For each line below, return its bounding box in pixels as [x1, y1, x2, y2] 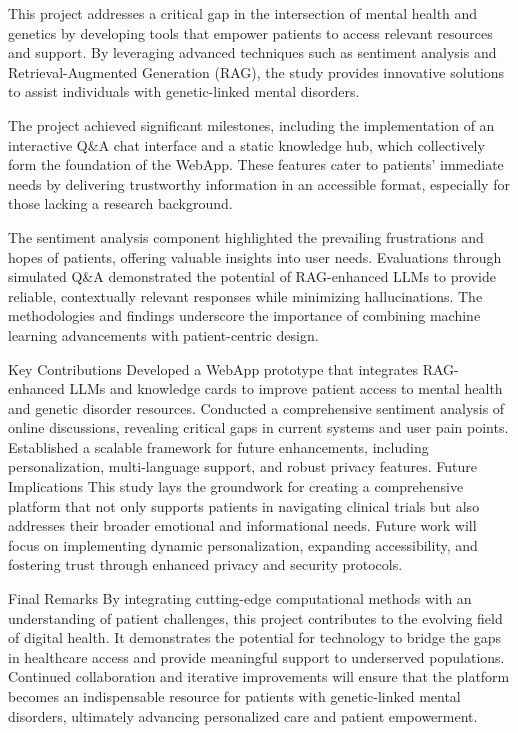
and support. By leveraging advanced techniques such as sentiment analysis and [8, 42, 497, 63]
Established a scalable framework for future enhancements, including [8, 436, 429, 457]
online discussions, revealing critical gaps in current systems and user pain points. [8, 417, 509, 438]
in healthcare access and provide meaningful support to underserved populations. [8, 646, 505, 667]
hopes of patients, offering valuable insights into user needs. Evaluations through [8, 246, 502, 267]
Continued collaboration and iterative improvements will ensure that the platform [8, 666, 510, 687]
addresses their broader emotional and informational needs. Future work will [8, 515, 477, 536]
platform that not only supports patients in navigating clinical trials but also [8, 495, 480, 516]
